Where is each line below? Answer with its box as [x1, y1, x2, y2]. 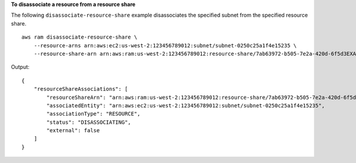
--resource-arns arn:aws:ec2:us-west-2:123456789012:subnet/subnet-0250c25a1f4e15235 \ [33, 42, 297, 49]
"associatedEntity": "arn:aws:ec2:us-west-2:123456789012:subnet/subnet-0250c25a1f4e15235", [46, 102, 325, 109]
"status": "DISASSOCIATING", [46, 119, 132, 126]
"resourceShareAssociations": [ [33, 86, 128, 92]
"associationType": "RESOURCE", [46, 110, 141, 117]
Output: [11, 63, 30, 71]
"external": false [46, 127, 100, 134]
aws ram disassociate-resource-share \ [21, 34, 138, 41]
